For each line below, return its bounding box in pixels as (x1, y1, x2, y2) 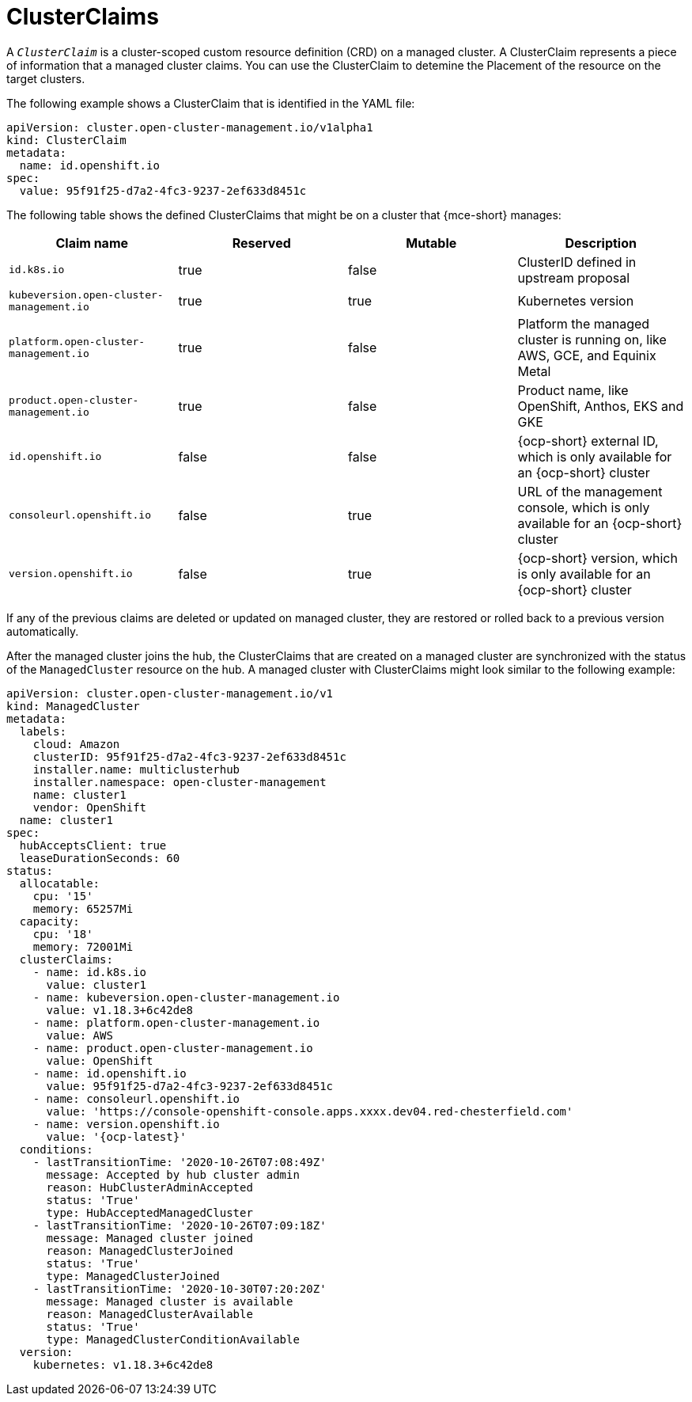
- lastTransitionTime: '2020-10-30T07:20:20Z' (32, 1282, 327, 1295)
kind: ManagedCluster (6, 699, 140, 712)
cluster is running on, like (517, 331, 667, 348)
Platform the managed (517, 315, 650, 332)
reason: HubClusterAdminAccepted (46, 1180, 253, 1194)
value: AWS (46, 1028, 113, 1042)
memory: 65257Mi (32, 902, 134, 915)
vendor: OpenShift (32, 800, 147, 814)
